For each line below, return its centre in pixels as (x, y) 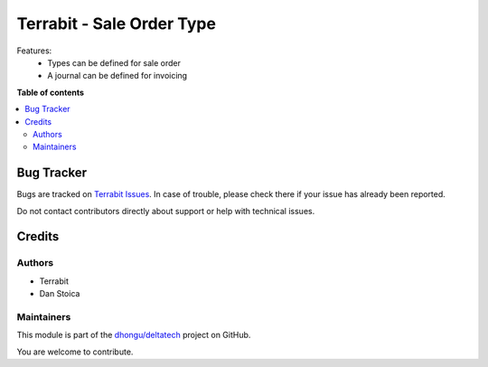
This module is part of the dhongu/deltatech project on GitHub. (134, 335)
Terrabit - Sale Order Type (117, 24)
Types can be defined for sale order (114, 62)
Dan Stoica (60, 294)
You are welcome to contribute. (75, 352)
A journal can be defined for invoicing (117, 76)
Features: (34, 51)
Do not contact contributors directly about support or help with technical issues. (166, 211)
